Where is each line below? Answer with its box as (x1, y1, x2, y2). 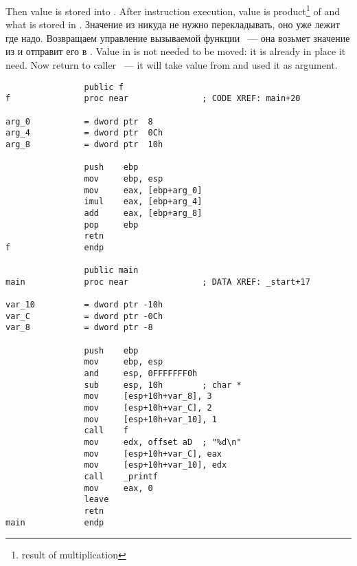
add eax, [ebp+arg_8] (84, 208, 203, 218)
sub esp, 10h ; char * (84, 380, 242, 390)
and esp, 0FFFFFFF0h (84, 369, 198, 379)
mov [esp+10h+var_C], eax (84, 448, 222, 459)
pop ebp (84, 219, 139, 230)
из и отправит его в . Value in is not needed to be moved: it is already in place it (5, 44, 346, 58)
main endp (5, 517, 104, 527)
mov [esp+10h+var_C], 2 (84, 403, 212, 413)
